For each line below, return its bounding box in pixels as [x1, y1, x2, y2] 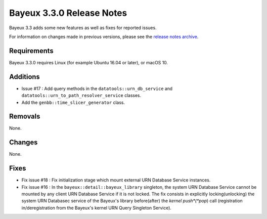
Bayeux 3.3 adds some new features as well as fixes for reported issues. [9, 25, 157, 31]
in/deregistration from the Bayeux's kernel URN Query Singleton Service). [21, 205, 172, 211]
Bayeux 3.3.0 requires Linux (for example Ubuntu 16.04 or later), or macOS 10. [9, 59, 168, 65]
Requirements [9, 46, 54, 55]
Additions [9, 72, 40, 81]
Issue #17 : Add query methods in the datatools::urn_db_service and [21, 86, 173, 91]
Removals [9, 112, 41, 121]
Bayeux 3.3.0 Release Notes [9, 7, 127, 18]
